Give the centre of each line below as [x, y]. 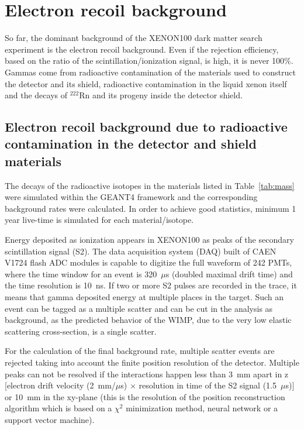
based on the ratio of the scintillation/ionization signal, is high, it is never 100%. [149, 61]
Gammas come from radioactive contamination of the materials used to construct [150, 72]
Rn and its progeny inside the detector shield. [161, 95]
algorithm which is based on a [58, 408]
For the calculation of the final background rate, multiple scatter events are [140, 351]
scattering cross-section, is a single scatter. [81, 331]
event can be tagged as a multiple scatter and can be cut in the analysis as [139, 308]
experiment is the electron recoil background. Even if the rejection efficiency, [142, 49]
